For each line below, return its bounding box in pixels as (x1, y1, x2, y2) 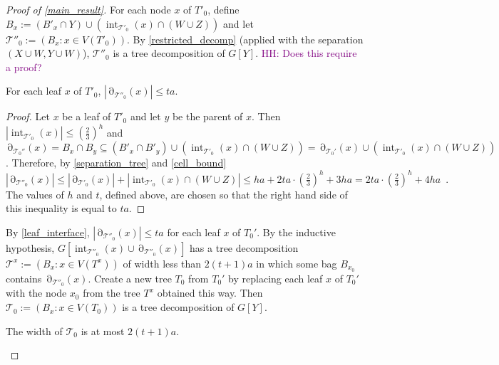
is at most (81, 323, 125, 338)
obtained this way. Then (157, 285, 263, 300)
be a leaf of (62, 109, 111, 124)
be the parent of (172, 109, 243, 124)
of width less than (123, 255, 201, 270)
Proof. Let (6, 109, 50, 124)
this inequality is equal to (6, 201, 117, 216)
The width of (6, 323, 63, 338)
